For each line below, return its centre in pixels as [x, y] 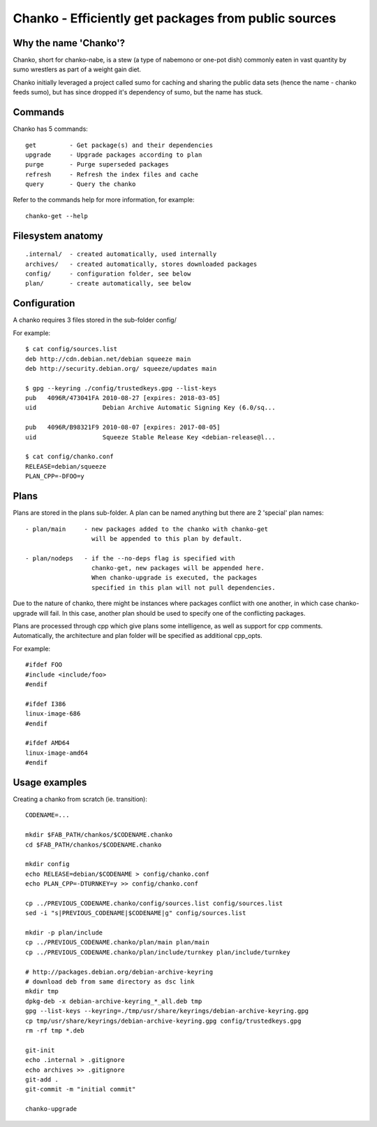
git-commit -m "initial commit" [81, 1089]
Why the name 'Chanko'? [69, 43]
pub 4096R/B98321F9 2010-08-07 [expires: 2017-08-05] [123, 427]
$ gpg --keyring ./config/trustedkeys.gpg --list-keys [121, 388]
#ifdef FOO [44, 665]
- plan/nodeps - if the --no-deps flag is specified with [130, 558]
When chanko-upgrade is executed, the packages [174, 578]
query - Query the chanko [81, 184]
